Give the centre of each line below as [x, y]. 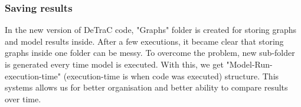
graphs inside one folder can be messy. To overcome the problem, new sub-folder [150, 53]
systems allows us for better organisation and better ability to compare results [146, 87]
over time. [23, 98]
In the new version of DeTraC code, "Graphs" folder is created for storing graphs [151, 30]
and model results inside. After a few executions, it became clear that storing [144, 41]
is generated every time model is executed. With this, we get [114, 64]
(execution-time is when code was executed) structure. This [171, 76]
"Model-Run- [249, 64]
